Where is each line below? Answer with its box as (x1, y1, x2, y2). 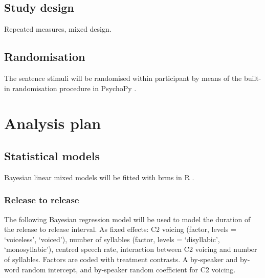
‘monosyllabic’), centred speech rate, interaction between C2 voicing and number (4, 244, 257, 254)
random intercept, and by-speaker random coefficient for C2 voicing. (21, 264, 236, 274)
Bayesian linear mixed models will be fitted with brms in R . (4, 172, 194, 182)
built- (244, 73, 261, 83)
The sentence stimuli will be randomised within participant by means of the (4, 73, 242, 83)
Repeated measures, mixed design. (4, 24, 112, 34)
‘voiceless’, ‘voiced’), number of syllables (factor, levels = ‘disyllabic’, (4, 233, 220, 244)
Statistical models (4, 147, 100, 163)
